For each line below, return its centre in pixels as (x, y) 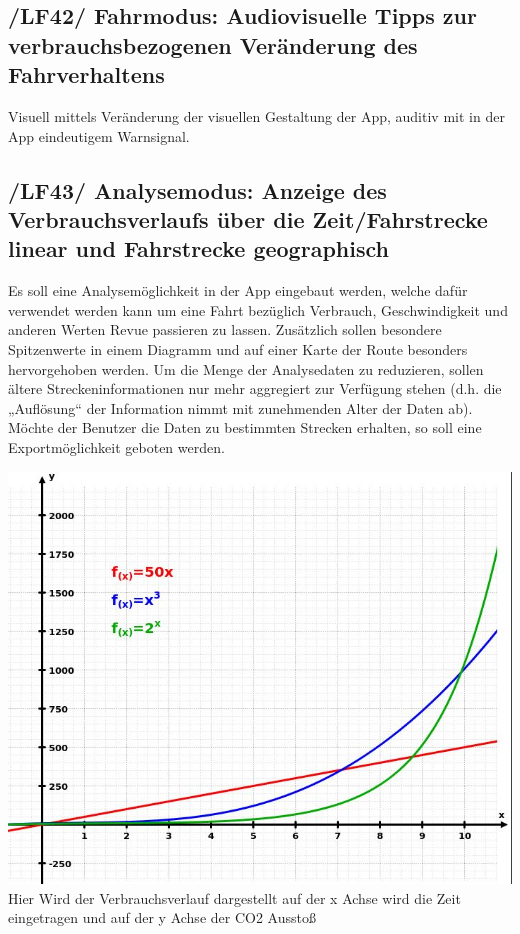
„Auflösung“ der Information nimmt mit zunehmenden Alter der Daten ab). (240, 407)
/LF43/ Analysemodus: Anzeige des (197, 189)
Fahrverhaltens (86, 74)
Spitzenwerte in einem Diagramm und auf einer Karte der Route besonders (238, 348)
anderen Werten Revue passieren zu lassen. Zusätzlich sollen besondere (225, 329)
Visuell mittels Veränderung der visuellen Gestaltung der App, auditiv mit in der (256, 115)
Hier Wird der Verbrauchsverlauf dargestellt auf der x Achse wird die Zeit (234, 897)
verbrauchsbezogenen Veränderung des (213, 44)
